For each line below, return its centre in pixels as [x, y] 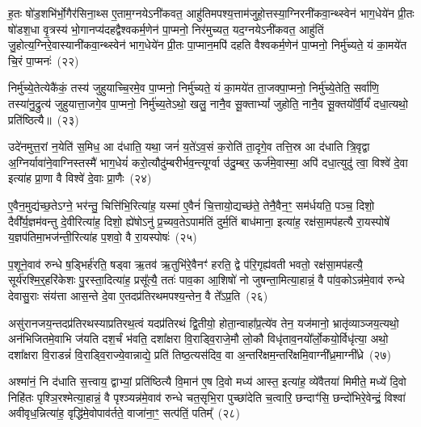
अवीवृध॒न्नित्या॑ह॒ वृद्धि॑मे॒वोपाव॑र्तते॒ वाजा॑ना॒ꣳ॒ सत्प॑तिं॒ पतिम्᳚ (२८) [124, 413]
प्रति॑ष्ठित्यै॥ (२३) [44, 119]
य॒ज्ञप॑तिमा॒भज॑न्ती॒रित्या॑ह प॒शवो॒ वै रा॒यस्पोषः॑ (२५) [103, 237]
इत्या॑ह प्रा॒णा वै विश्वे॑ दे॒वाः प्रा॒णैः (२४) [80, 178]
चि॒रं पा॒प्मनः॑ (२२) [44, 60]
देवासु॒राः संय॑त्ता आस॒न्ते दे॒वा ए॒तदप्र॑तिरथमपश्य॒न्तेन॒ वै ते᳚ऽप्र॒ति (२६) [138, 295]
